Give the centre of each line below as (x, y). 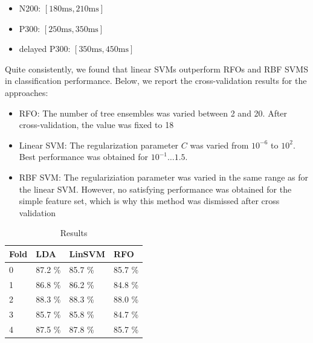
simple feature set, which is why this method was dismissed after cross (149, 201)
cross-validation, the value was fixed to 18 (96, 125)
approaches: (27, 92)
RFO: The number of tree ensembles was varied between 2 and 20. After (153, 113)
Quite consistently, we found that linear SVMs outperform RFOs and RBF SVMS (156, 69)
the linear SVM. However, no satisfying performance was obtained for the (155, 189)
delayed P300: (45, 49)
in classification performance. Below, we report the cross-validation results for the (156, 81)
